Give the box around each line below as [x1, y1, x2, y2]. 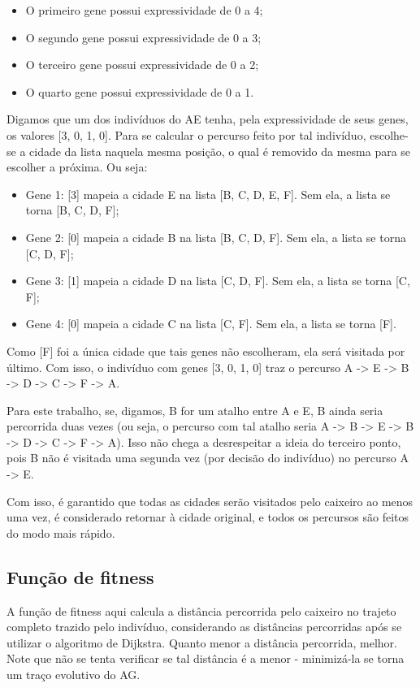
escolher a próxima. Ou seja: [6, 158, 148, 175]
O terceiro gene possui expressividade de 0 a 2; [25, 56, 259, 73]
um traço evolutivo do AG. [6, 666, 141, 683]
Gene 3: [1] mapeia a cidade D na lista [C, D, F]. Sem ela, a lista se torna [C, [25, 272, 410, 289]
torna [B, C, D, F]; [25, 201, 119, 219]
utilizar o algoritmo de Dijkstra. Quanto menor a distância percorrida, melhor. [6, 634, 397, 651]
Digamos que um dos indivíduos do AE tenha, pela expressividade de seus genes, [6, 110, 409, 128]
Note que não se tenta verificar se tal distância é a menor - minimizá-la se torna [6, 650, 405, 667]
